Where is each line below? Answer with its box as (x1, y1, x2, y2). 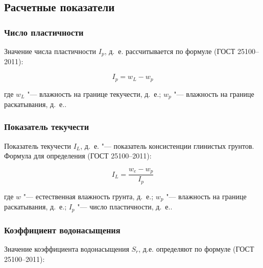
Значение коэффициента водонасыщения (4, 244, 129, 254)
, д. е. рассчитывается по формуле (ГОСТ (104, 46, 235, 56)
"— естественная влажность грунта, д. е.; (23, 191, 154, 201)
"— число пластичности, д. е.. (77, 201, 173, 212)
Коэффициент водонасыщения (4, 223, 121, 236)
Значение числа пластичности (4, 46, 97, 56)
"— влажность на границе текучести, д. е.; (27, 88, 161, 99)
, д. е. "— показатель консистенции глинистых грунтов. (80, 140, 254, 151)
